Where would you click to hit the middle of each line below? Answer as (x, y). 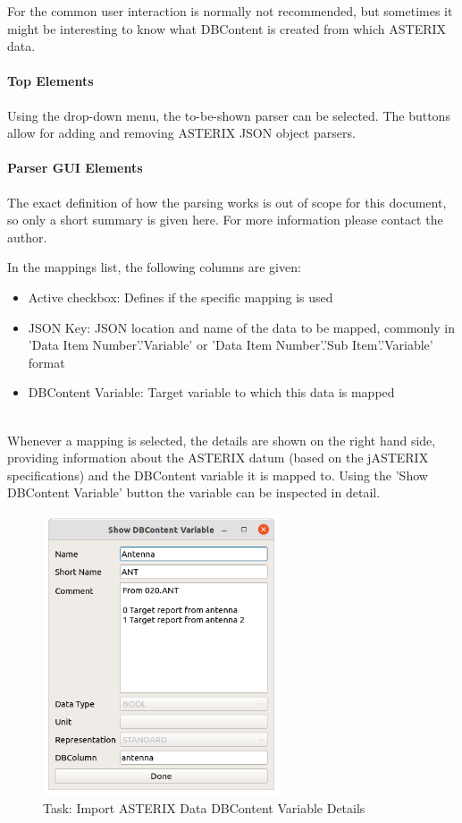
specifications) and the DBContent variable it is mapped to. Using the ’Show (218, 475)
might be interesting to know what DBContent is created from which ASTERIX (227, 28)
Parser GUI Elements (75, 168)
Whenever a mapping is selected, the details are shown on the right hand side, (222, 440)
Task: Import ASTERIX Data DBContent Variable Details (204, 807)
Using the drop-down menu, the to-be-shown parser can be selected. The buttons (229, 115)
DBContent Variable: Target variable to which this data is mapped (211, 392)
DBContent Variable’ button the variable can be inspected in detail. (194, 492)
